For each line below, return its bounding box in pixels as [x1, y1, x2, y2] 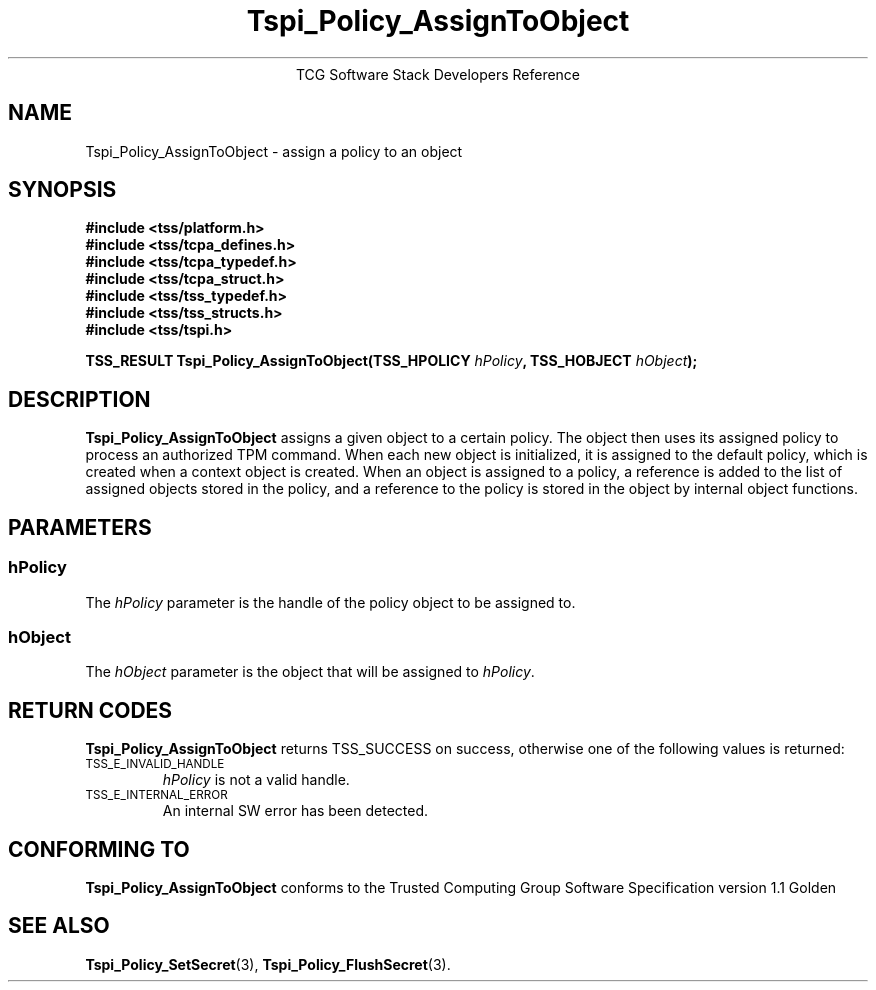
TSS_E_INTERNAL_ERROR [85, 788, 228, 803]
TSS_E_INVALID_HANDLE [85, 757, 225, 772]
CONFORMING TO [8, 836, 190, 862]
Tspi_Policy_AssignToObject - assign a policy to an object [85, 142, 463, 160]
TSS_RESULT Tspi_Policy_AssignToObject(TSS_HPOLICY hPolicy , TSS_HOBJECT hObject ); [85, 352, 698, 370]
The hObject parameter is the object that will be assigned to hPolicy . [85, 663, 535, 681]
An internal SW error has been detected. [162, 802, 429, 820]
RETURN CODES [8, 697, 173, 723]
